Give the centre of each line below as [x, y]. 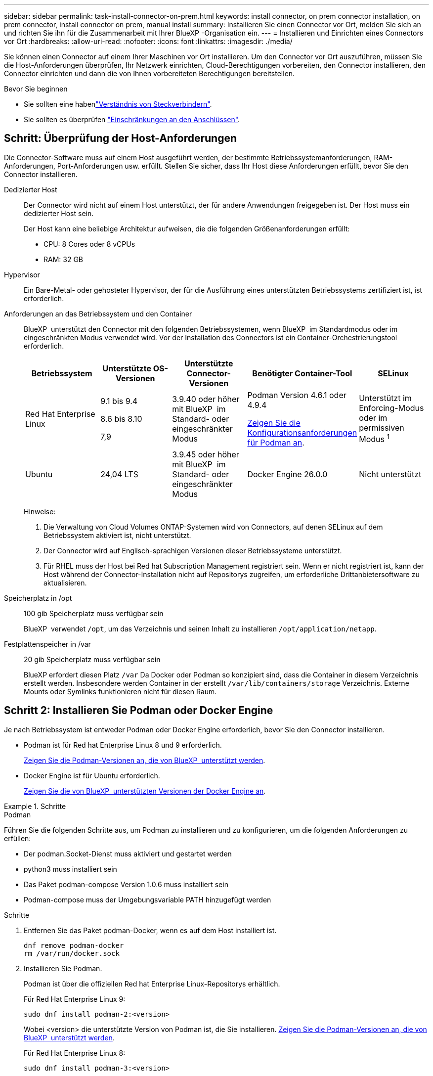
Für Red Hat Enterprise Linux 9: [75, 999]
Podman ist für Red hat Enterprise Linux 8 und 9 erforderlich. [123, 745]
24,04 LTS [119, 474]
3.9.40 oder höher [206, 399]
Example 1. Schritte [35, 806]
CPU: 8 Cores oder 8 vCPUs [89, 244]
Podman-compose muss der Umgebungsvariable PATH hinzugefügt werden [148, 899]
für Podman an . [276, 442]
